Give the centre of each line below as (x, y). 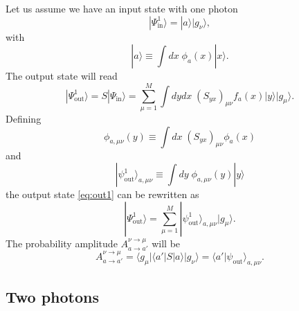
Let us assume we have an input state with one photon (122, 8)
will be (166, 243)
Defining (24, 118)
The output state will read (62, 76)
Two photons (53, 297)
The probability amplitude (62, 243)
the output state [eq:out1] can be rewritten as (102, 194)
